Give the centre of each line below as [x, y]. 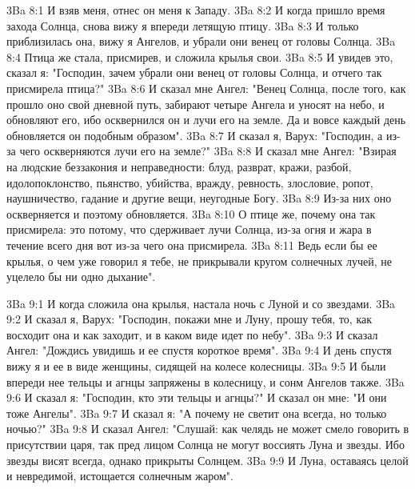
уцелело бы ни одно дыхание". [81, 277]
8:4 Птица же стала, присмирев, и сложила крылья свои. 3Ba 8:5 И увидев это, [200, 56]
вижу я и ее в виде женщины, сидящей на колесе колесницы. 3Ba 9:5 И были [196, 366]
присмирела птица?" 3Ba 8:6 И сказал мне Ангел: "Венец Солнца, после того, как [206, 88]
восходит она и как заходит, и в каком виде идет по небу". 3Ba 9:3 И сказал [192, 334]
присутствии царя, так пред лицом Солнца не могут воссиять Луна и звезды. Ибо [206, 445]
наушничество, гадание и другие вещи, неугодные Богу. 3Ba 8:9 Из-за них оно [199, 198]
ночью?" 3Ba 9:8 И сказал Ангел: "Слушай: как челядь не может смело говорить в [208, 429]
